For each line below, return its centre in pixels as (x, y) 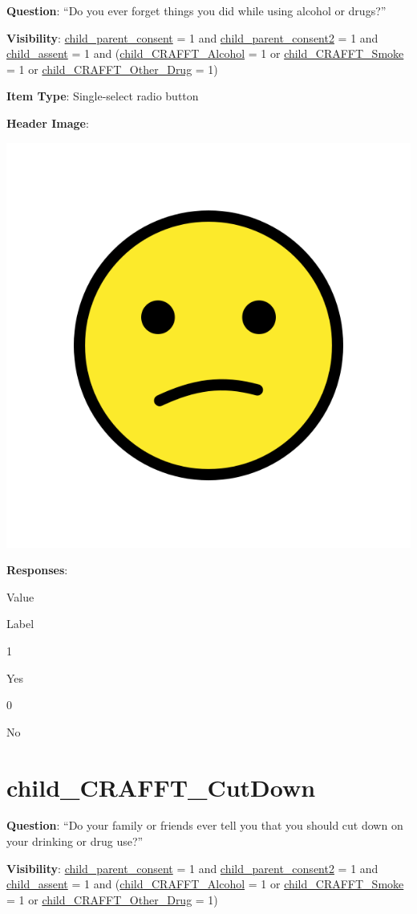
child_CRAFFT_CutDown (161, 787)
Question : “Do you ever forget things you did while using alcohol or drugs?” (196, 10)
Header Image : (48, 122)
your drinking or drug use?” (75, 841)
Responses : (37, 570)
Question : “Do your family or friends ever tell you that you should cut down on (205, 825)
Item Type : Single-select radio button (103, 96)
